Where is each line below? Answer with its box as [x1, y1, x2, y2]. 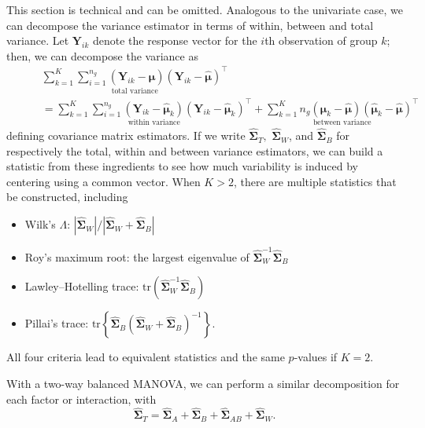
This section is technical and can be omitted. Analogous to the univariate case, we [6, 2, 403, 17]
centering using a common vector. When [6, 173, 201, 189]
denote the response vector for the [92, 32, 257, 49]
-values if [294, 349, 338, 365]
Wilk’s [24, 216, 56, 232]
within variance [128, 119, 180, 127]
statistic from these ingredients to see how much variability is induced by [6, 158, 358, 174]
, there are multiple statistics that [233, 173, 397, 189]
